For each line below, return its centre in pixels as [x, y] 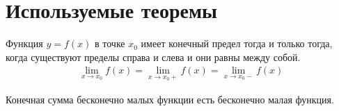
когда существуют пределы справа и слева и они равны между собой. [153, 57]
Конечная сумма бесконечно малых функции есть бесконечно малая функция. [170, 99]
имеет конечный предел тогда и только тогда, [237, 43]
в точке [110, 43]
